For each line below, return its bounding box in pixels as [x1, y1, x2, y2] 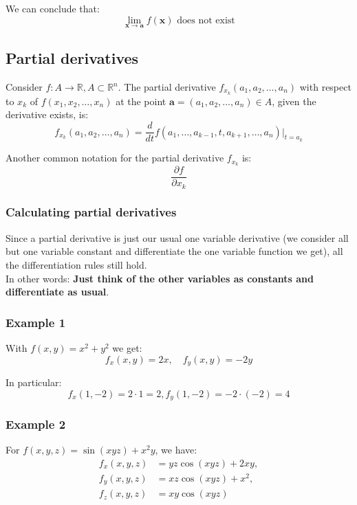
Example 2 [6, 415, 66, 432]
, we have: [155, 442, 197, 457]
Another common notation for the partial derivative [6, 150, 224, 165]
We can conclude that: [6, 1, 100, 15]
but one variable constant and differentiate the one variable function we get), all [6, 244, 343, 258]
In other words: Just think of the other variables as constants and [6, 271, 314, 285]
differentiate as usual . [6, 284, 109, 299]
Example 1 [6, 313, 66, 330]
